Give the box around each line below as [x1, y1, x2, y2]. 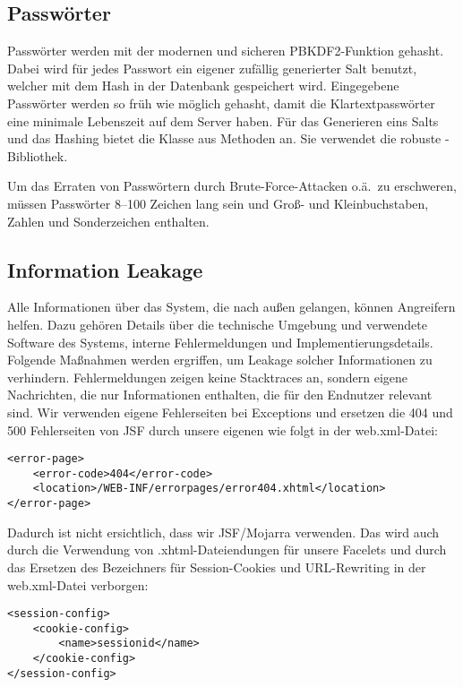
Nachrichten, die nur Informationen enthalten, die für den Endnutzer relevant [7, 385, 433, 404]
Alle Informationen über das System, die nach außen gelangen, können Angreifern [7, 297, 456, 316]
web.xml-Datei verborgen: [7, 575, 149, 594]
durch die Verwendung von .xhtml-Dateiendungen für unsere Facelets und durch [7, 540, 447, 559]
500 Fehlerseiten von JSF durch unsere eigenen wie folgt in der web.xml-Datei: [7, 420, 438, 439]
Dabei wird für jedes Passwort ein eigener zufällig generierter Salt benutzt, [7, 58, 417, 77]
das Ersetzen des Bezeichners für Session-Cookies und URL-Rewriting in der [7, 557, 426, 576]
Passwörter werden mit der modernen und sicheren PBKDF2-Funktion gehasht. [7, 41, 444, 60]
